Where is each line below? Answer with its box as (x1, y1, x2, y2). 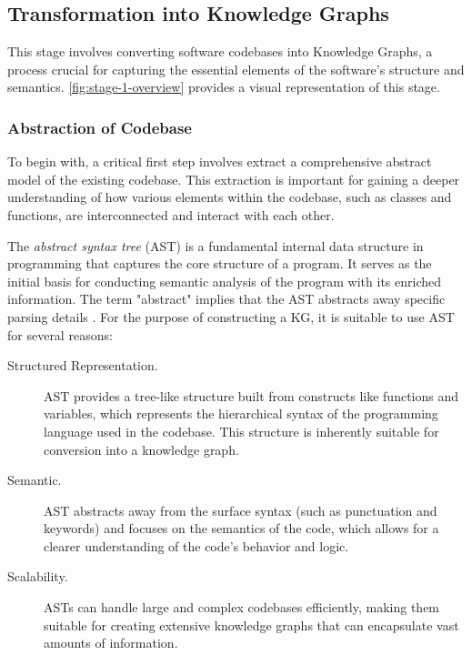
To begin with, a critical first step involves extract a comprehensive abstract (7, 152, 432, 171)
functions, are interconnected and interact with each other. (7, 205, 335, 224)
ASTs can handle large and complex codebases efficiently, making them (44, 598, 440, 617)
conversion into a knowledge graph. (44, 439, 239, 458)
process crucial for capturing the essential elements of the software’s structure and (7, 59, 465, 78)
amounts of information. (44, 633, 178, 652)
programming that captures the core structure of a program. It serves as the (7, 254, 432, 273)
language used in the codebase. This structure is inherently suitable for (44, 421, 439, 440)
